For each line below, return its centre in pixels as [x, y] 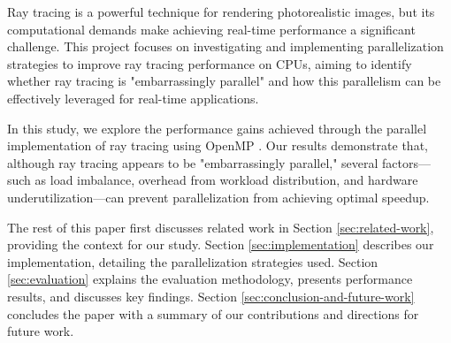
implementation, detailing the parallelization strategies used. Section [193, 261]
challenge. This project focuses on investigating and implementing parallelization [225, 46]
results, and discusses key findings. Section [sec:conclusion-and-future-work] [211, 296]
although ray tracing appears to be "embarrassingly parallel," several [193, 162]
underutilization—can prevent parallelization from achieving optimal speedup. [218, 197]
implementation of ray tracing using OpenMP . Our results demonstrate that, [218, 145]
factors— [407, 162]
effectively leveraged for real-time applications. [133, 98]
